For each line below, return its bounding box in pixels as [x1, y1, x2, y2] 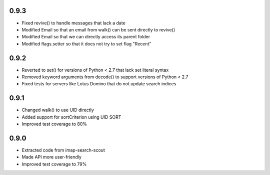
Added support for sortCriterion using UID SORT [21, 114, 121, 120]
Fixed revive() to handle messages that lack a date [21, 20, 126, 26]
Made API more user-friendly [21, 154, 82, 160]
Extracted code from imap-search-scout [21, 147, 105, 153]
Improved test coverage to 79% [21, 161, 87, 167]
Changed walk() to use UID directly [21, 107, 94, 113]
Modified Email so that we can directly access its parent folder [21, 34, 150, 40]
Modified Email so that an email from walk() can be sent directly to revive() [21, 26, 175, 32]
